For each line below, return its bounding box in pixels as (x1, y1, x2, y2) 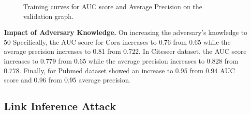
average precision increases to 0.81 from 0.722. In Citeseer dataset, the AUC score (4, 46, 247, 56)
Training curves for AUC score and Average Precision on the (23, 1, 203, 11)
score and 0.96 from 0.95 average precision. (4, 75, 131, 85)
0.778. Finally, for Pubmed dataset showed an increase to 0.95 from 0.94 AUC (4, 65, 235, 75)
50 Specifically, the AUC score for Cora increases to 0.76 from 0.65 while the (4, 36, 231, 47)
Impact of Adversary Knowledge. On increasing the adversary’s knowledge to (4, 27, 247, 37)
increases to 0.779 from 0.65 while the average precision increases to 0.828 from (4, 55, 238, 65)
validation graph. (23, 11, 74, 21)
